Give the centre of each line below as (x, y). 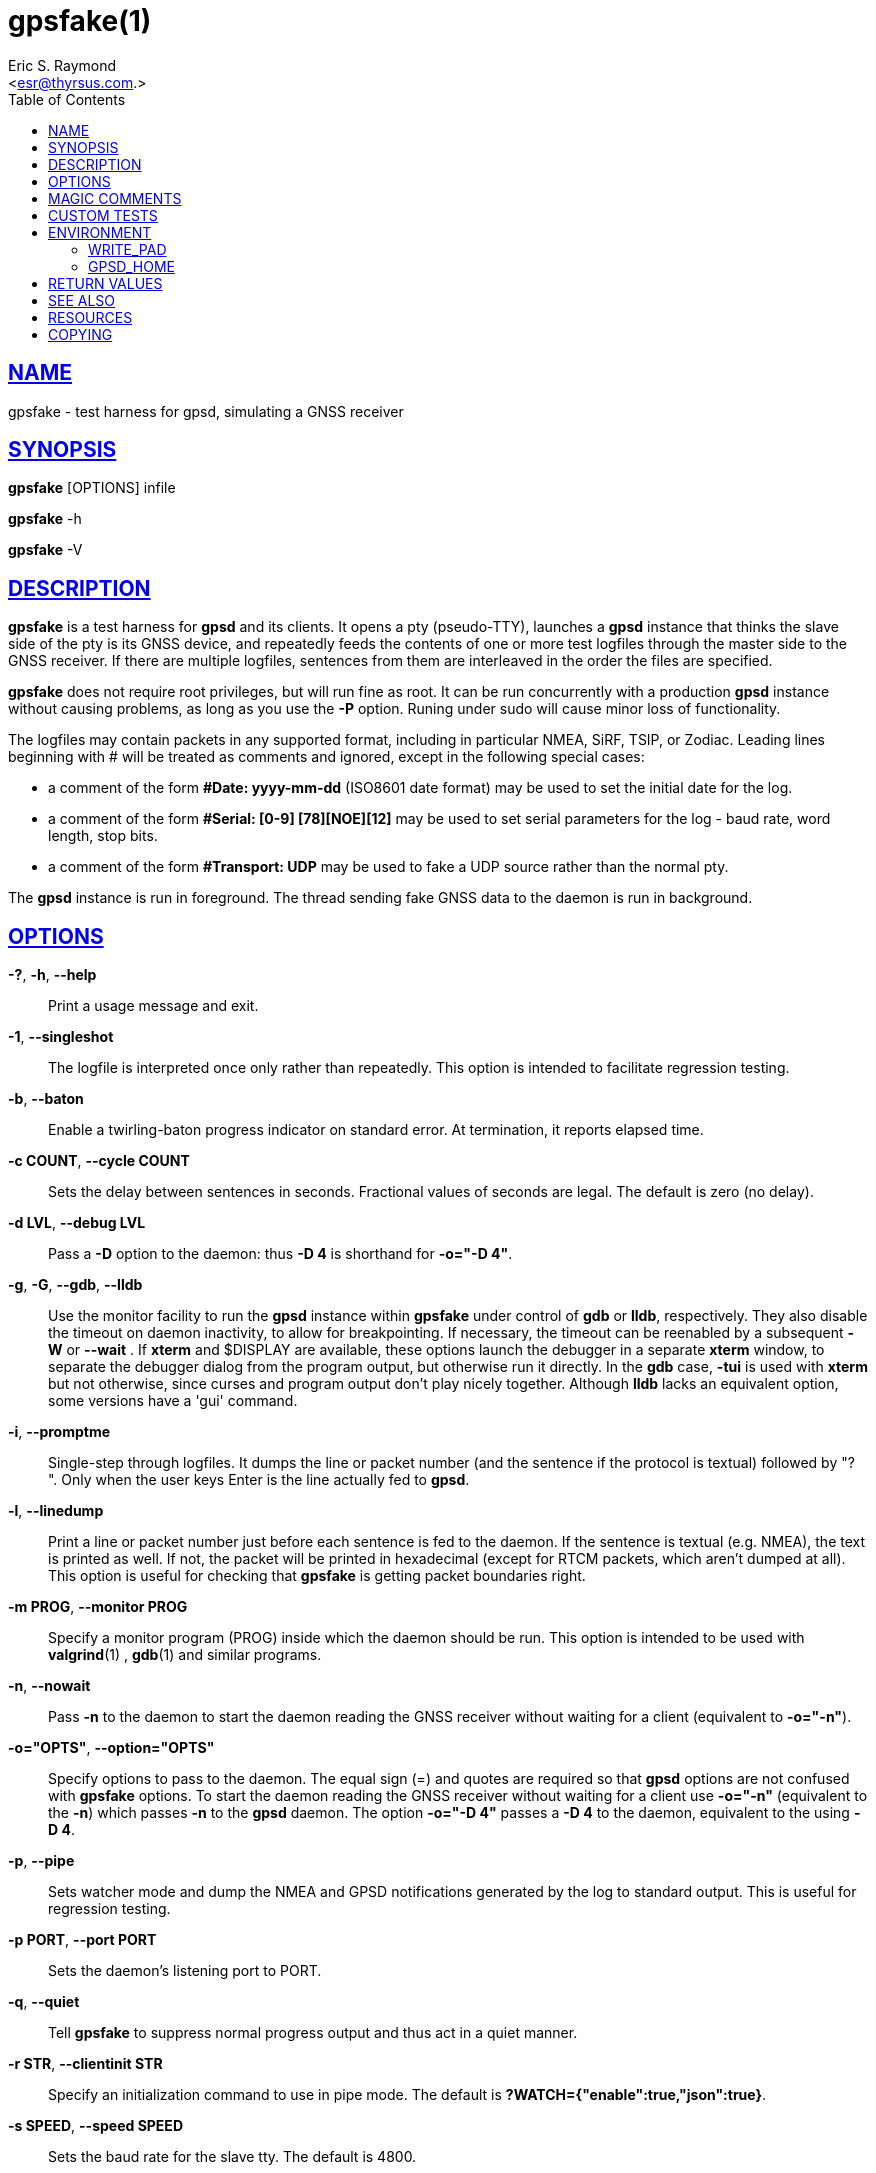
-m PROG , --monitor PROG (98, 1607)
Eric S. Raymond (62, 65)
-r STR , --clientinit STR (85, 2064)
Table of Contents (67, 99)
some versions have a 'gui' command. (173, 1401)
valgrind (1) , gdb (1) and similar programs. (185, 1655)
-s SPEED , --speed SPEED (95, 2126)
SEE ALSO (82, 300)
